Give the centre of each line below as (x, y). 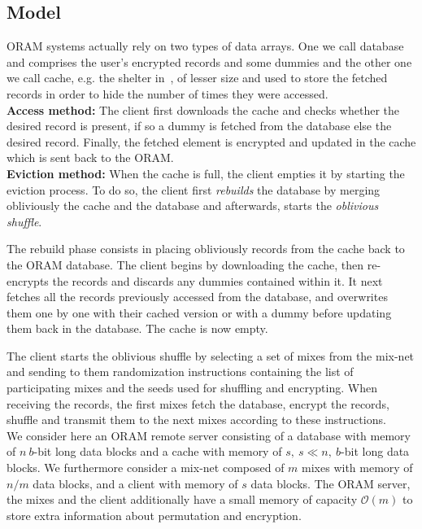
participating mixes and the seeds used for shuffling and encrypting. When (192, 388)
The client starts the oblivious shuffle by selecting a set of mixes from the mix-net (211, 355)
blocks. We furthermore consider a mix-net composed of (146, 468)
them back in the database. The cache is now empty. (137, 328)
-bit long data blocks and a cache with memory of (158, 451)
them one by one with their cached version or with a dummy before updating (199, 312)
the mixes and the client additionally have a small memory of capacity (182, 499)
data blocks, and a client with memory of (135, 483)
